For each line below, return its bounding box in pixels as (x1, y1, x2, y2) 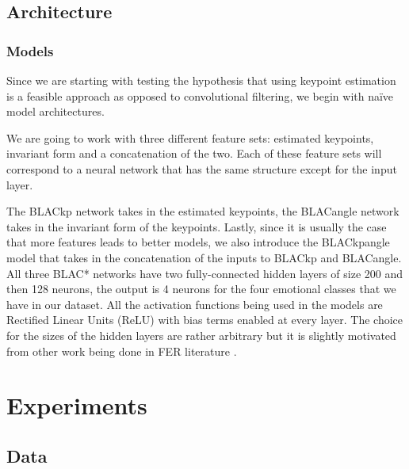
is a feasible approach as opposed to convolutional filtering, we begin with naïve (6, 87, 394, 104)
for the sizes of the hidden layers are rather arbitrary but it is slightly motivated (6, 326, 396, 343)
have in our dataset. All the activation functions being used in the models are (6, 296, 383, 312)
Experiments (6, 389, 147, 421)
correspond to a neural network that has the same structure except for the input (6, 160, 397, 177)
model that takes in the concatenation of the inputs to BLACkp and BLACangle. (6, 249, 402, 265)
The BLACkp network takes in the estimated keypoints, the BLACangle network (6, 203, 399, 219)
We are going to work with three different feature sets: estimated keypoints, (6, 129, 374, 146)
